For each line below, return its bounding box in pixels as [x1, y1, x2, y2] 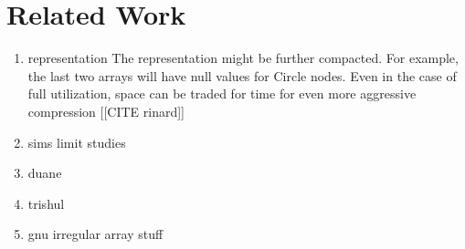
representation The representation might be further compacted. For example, [27, 48, 459, 67]
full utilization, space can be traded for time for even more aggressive [27, 84, 417, 103]
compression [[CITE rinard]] [27, 101, 185, 120]
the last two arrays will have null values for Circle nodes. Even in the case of [27, 66, 457, 85]
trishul [27, 193, 65, 213]
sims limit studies [27, 132, 126, 151]
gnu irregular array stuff [27, 224, 164, 244]
